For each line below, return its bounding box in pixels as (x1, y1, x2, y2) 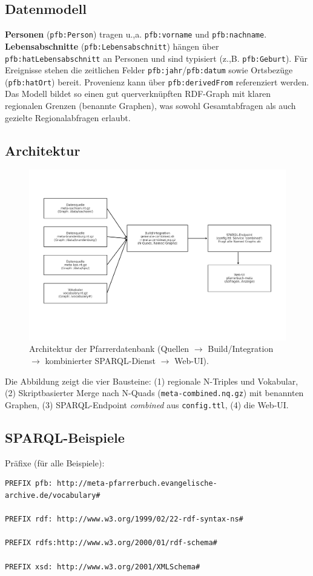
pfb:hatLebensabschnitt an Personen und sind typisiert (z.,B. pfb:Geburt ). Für (5, 51, 308, 64)
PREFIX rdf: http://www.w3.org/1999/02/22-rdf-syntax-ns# (5, 515, 243, 524)
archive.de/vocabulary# (5, 491, 100, 500)
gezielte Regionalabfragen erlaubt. (5, 111, 131, 124)
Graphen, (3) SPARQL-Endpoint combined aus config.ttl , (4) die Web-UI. (5, 398, 289, 411)
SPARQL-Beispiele (5, 428, 125, 446)
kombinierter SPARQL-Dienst (45, 354, 156, 367)
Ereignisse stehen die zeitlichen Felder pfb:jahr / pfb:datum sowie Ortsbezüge (5, 64, 293, 76)
